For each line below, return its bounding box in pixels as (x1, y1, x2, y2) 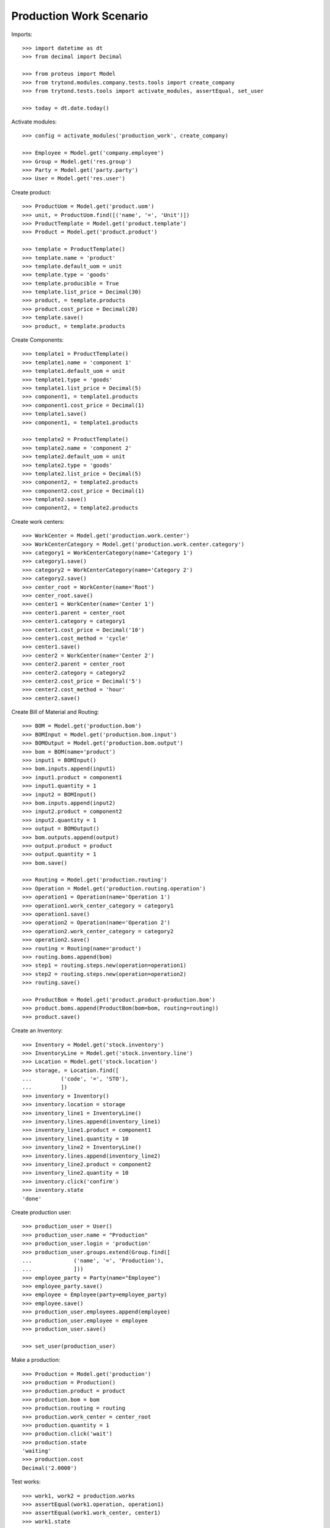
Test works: (11, 1478, 41, 1485)
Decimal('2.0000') (22, 1464, 78, 1471)
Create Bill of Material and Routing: (11, 708, 99, 716)
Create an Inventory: (11, 1027, 64, 1034)
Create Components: (11, 336, 64, 343)
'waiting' (22, 1447, 51, 1455)
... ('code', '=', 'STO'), (22, 1076, 129, 1082)
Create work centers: (11, 518, 65, 525)
